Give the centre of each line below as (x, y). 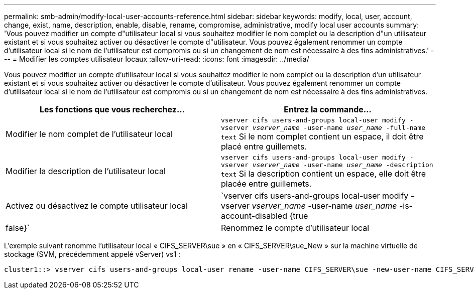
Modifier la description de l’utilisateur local (86, 171)
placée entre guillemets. (266, 184)
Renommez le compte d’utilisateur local (295, 228)
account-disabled (254, 216)
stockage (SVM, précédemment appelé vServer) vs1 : (92, 254)
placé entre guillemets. (264, 146)
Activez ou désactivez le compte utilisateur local (97, 206)
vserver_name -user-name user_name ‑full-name (339, 128)
